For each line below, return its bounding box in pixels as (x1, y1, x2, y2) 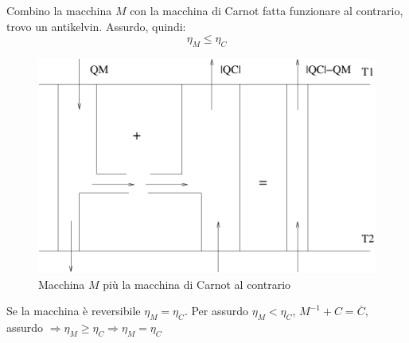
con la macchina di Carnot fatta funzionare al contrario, (130, 2, 403, 18)
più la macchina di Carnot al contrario (103, 275, 291, 292)
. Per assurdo (184, 302, 249, 319)
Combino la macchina (6, 2, 112, 18)
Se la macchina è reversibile (6, 302, 141, 319)
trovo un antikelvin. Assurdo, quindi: (6, 18, 186, 34)
